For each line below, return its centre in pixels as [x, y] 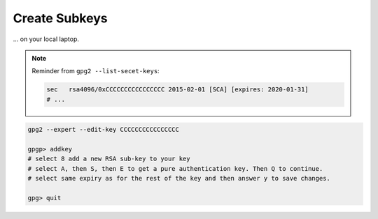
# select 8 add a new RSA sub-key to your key [109, 159]
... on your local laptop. [46, 39]
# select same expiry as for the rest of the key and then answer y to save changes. [179, 179]
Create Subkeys [60, 18]
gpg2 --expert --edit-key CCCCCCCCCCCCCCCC [104, 130]
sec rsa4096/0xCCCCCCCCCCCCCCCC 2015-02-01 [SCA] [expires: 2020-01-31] [178, 90]
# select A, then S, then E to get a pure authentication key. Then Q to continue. [175, 168]
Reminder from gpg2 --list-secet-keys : [96, 71]
